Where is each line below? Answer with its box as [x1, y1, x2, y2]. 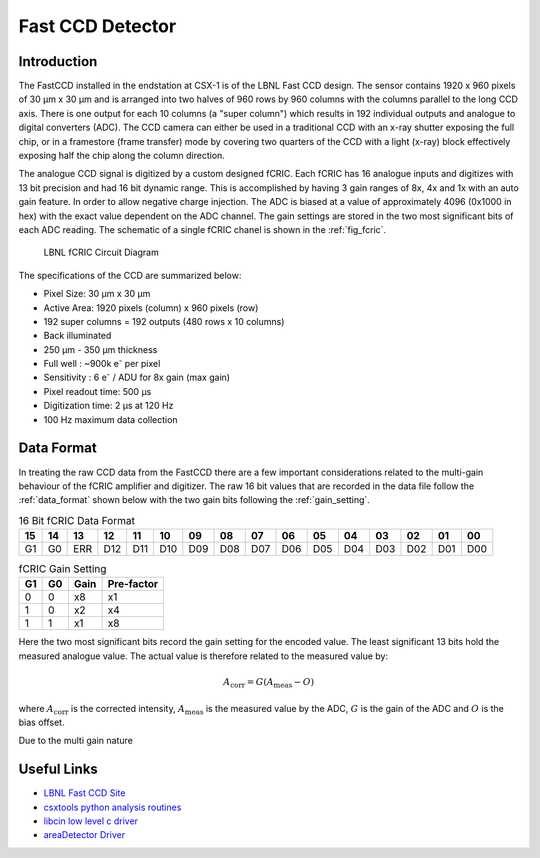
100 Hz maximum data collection [43, 413, 179, 425]
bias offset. [18, 716, 65, 728]
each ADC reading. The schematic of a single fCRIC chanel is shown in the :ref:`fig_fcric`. [18, 223, 387, 235]
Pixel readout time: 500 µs [43, 385, 152, 397]
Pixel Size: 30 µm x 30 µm [43, 288, 151, 300]
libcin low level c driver [43, 815, 139, 827]
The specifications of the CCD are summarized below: [18, 269, 242, 281]
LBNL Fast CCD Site [43, 787, 126, 799]
